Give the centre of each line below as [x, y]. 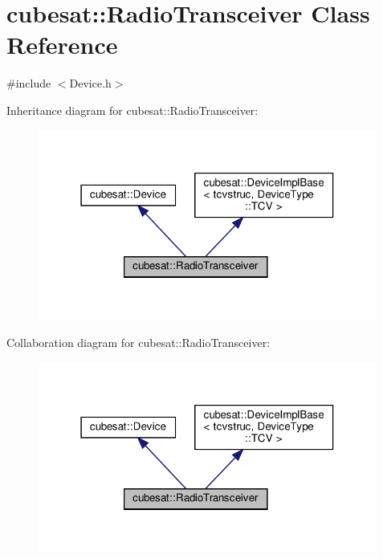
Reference [62, 45]
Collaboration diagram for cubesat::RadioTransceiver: [139, 343]
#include [29, 83]
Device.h [90, 83]
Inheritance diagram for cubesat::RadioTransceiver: [132, 110]
